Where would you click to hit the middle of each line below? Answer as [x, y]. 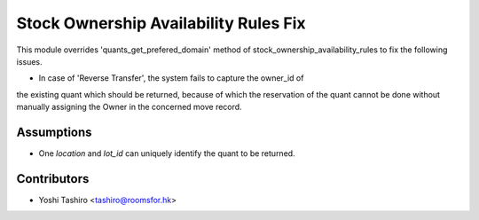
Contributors [53, 179]
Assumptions [54, 132]
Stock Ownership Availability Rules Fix [161, 23]
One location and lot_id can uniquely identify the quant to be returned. [167, 153]
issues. [30, 61]
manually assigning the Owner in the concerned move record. [130, 107]
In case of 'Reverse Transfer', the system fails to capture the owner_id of [171, 78]
